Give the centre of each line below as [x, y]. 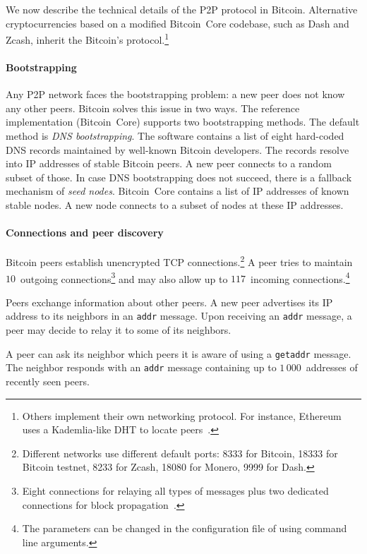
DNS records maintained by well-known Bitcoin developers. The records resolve [178, 149]
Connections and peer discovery [85, 233]
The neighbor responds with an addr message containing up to [141, 367]
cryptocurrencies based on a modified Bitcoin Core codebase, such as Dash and [178, 23]
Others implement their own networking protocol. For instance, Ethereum [182, 415]
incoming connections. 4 [300, 277]
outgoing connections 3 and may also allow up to [124, 277]
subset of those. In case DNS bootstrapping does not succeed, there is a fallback [179, 177]
